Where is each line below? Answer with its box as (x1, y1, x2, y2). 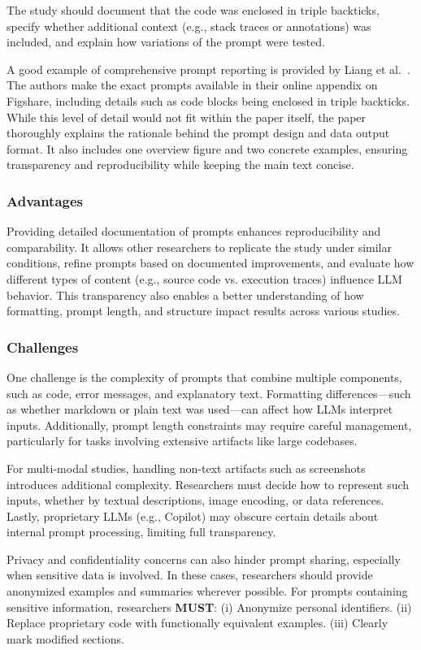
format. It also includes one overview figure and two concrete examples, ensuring (7, 140, 408, 157)
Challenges (7, 336, 79, 357)
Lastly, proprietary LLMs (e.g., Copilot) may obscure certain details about (7, 507, 379, 524)
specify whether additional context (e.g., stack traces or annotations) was (7, 17, 371, 34)
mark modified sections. (7, 630, 124, 647)
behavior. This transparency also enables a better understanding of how (7, 286, 364, 303)
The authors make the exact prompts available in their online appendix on (7, 76, 378, 93)
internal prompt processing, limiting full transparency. (7, 523, 276, 540)
